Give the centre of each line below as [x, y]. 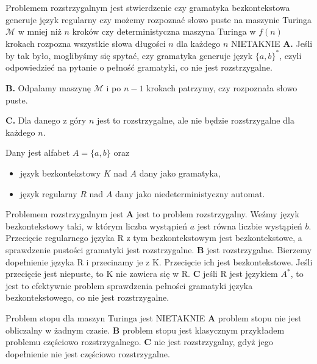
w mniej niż [40, 31]
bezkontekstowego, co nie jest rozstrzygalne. [87, 297]
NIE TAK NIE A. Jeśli [272, 43]
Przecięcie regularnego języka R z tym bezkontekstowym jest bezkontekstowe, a [154, 238]
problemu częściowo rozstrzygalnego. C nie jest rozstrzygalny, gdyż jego [139, 342]
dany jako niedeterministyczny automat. [190, 193]
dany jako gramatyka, [180, 173]
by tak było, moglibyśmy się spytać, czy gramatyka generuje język [129, 55]
